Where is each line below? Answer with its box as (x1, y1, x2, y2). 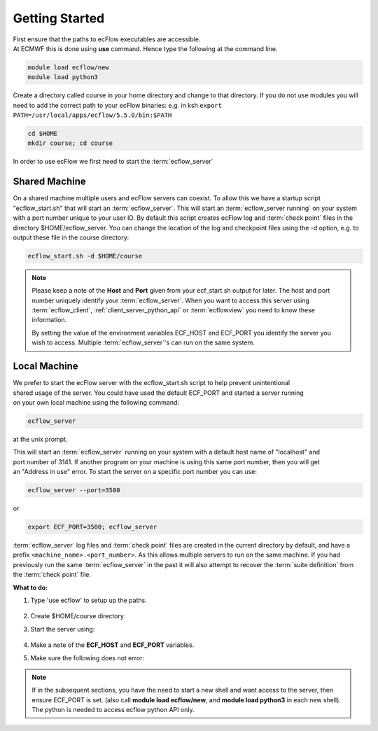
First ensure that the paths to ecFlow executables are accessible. (13, 35, 201, 43)
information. (31, 316, 67, 324)
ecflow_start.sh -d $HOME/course (27, 252, 143, 260)
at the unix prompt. (13, 435, 68, 443)
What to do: (13, 583, 48, 592)
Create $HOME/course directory (30, 612, 124, 620)
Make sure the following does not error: (30, 653, 145, 662)
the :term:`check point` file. (13, 571, 91, 579)
